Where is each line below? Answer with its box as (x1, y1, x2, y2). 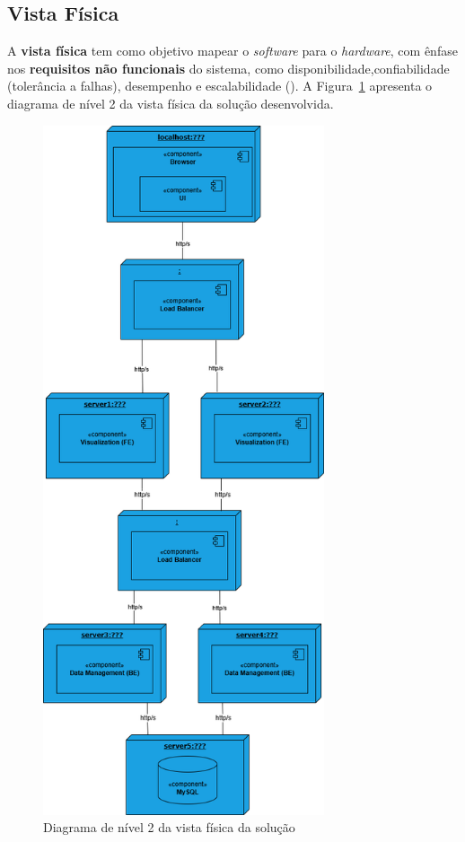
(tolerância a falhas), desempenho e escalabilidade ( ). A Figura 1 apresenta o (7, 76, 433, 95)
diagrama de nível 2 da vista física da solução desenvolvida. (7, 93, 334, 112)
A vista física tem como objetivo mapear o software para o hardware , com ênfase (7, 41, 458, 60)
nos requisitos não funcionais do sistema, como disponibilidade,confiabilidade (7, 58, 450, 77)
